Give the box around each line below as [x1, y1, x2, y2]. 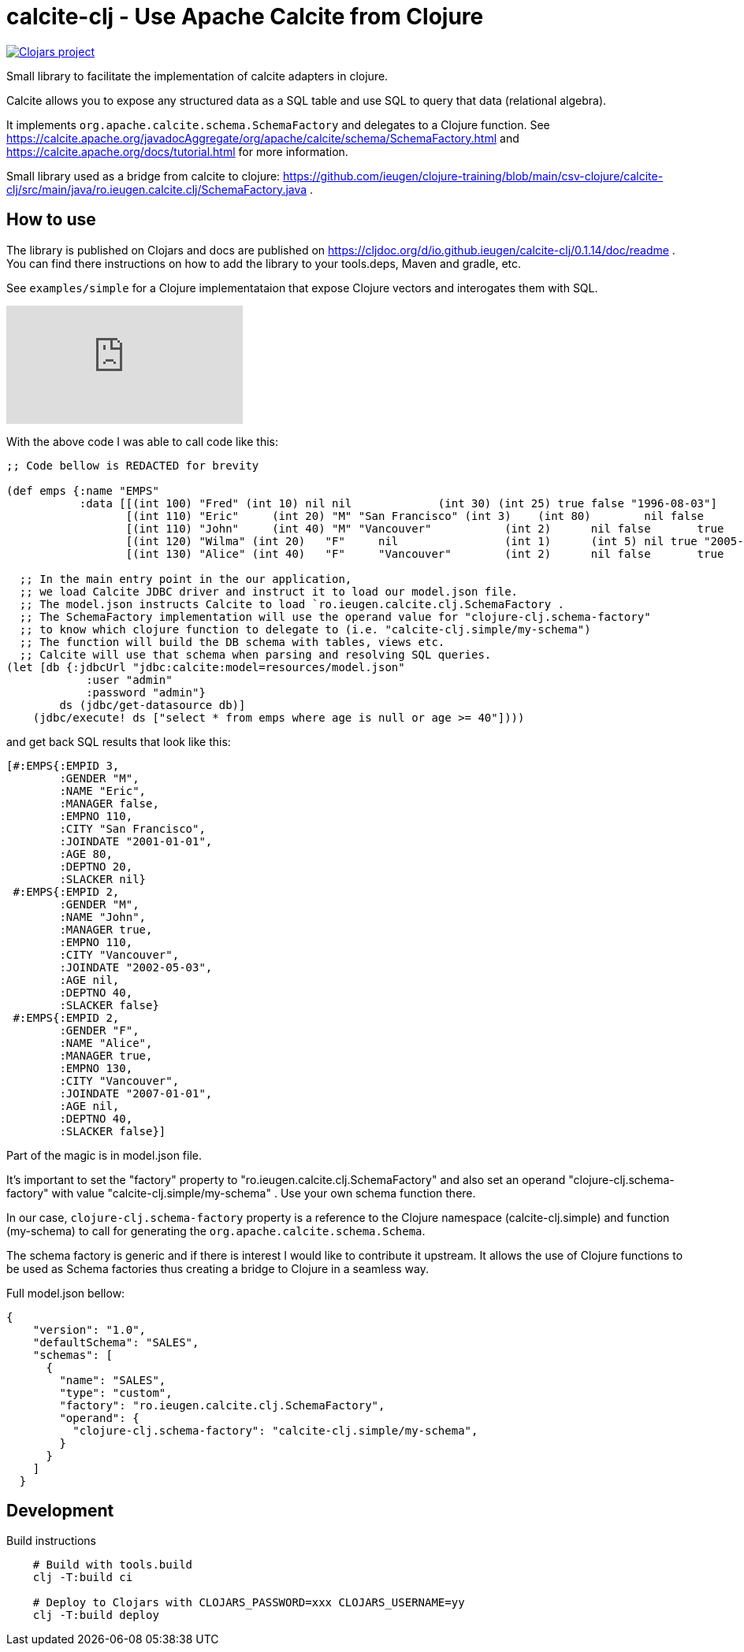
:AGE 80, [59, 847, 113, 860]
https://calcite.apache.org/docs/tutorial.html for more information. [6, 144, 348, 158]
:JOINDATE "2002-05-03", [59, 960, 213, 974]
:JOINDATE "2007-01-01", [59, 1086, 213, 1100]
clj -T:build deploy [32, 1609, 159, 1622]
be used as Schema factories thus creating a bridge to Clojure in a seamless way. [6, 1261, 429, 1275]
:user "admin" [86, 673, 173, 686]
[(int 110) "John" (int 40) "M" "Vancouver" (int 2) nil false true [125, 522, 724, 535]
